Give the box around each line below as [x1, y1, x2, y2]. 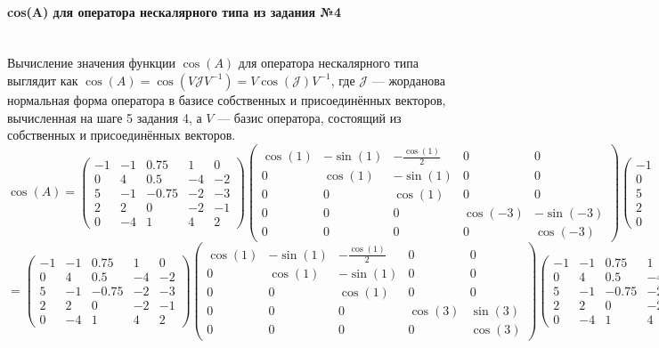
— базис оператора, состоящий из [217, 108, 402, 126]
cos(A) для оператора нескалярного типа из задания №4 [7, 2, 342, 20]
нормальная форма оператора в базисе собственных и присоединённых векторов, [7, 90, 446, 109]
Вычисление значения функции [7, 53, 176, 72]
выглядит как [7, 70, 78, 89]
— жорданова [371, 70, 446, 89]
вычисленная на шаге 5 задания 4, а [7, 108, 202, 126]
